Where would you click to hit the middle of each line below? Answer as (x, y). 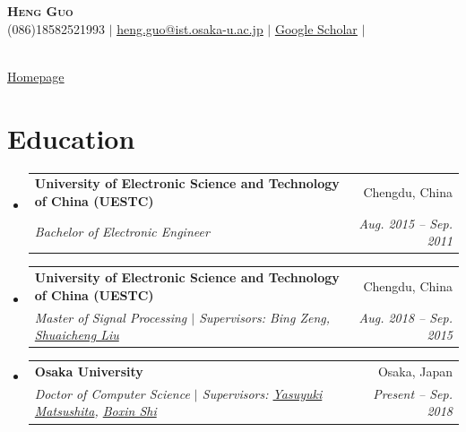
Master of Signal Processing (111, 317)
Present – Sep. (413, 393)
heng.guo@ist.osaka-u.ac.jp (190, 28)
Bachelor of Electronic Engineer (122, 232)
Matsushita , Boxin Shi (95, 411)
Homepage (36, 76)
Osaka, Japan (415, 371)
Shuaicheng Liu (77, 335)
